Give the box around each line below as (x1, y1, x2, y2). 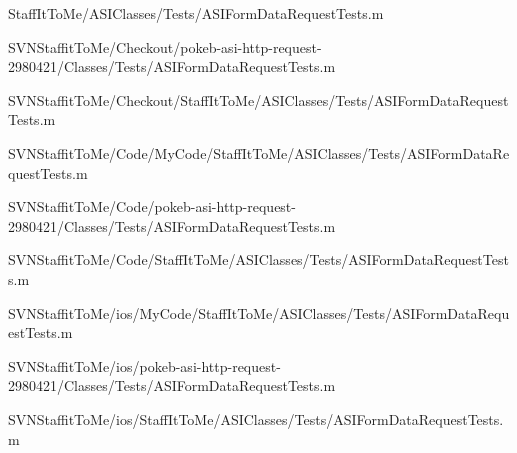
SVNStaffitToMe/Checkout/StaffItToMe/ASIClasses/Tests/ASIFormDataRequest (8, 89, 509, 110)
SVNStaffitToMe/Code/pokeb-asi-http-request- (8, 196, 296, 217)
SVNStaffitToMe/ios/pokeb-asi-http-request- (8, 355, 281, 376)
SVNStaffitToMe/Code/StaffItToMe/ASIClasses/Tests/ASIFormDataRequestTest (8, 249, 509, 270)
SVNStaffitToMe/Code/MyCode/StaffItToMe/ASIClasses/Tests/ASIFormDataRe (8, 142, 510, 163)
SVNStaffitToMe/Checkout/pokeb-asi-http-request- (8, 36, 322, 57)
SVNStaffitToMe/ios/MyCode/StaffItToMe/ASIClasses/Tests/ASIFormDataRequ (8, 302, 510, 323)
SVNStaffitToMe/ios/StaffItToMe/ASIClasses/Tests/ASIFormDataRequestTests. (8, 408, 504, 429)
